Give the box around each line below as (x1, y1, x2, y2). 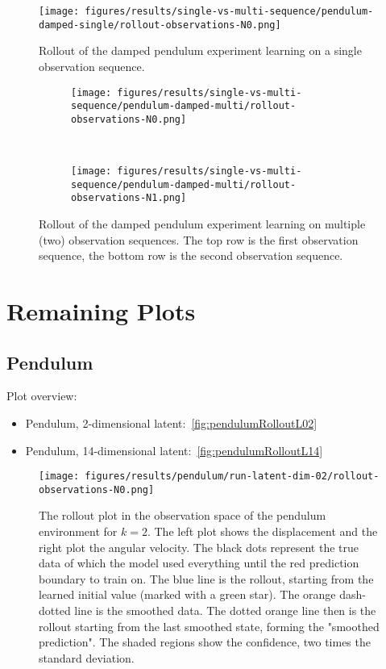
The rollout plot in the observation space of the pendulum (39, 507, 326, 524)
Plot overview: (6, 387, 77, 404)
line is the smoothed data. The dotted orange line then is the (74, 602, 376, 619)
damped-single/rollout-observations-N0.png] (39, 19, 281, 31)
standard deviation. (39, 649, 135, 666)
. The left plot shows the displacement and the (147, 523, 378, 540)
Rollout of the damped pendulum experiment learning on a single (39, 42, 362, 59)
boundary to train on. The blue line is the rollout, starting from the (39, 570, 374, 587)
